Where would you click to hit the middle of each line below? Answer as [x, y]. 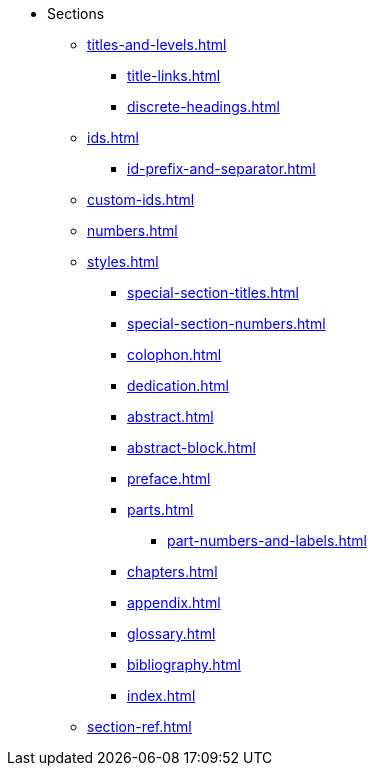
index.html [161, 695]
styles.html [123, 261]
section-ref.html [139, 726]
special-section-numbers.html [226, 323]
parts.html [160, 509]
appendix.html [174, 602]
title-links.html [174, 75]
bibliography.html [184, 664]
